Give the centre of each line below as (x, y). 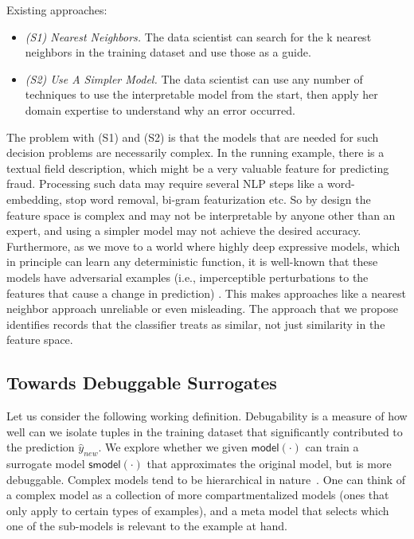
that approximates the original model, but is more (269, 464)
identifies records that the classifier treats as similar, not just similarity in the (196, 324)
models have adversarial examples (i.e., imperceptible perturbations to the (187, 277)
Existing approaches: (57, 10)
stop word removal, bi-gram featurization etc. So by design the (218, 199)
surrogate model (46, 464)
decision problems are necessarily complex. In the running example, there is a (195, 152)
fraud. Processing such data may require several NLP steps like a (165, 184)
